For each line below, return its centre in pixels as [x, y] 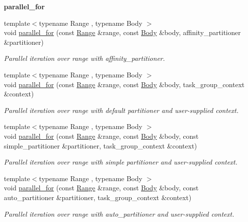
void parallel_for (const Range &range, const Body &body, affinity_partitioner [122, 32]
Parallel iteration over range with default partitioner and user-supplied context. [121, 110]
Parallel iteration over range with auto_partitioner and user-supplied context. [119, 213]
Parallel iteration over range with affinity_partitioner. [85, 58]
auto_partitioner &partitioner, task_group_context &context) [98, 197]
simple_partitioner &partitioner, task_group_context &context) [101, 145]
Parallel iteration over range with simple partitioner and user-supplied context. [121, 162]
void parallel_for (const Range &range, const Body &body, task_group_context [124, 84]
